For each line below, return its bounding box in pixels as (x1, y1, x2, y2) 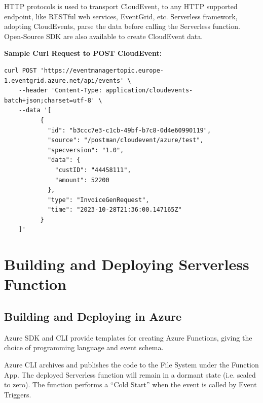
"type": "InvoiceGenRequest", (47, 196, 149, 204)
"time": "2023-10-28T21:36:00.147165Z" (47, 206, 182, 214)
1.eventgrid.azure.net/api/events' (4, 77, 124, 84)
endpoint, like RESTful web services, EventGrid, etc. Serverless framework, (4, 11, 238, 21)
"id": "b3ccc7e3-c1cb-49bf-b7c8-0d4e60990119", (47, 126, 211, 134)
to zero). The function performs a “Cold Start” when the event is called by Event (4, 379, 257, 390)
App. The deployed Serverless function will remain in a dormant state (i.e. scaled (4, 369, 256, 380)
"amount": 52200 (55, 176, 109, 184)
